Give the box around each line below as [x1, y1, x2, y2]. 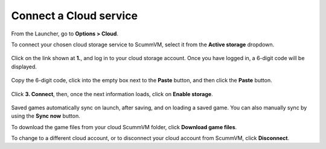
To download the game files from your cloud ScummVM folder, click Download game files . [11, 123, 237, 130]
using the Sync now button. [11, 112, 81, 120]
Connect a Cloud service [11, 9, 138, 22]
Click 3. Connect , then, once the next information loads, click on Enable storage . [11, 90, 214, 97]
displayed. [11, 63, 37, 70]
